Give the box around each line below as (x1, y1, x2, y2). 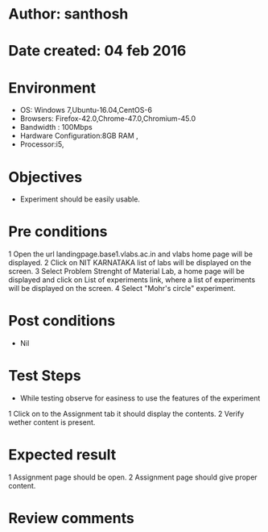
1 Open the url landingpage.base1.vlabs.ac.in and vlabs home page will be (8, 249, 254, 259)
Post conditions (8, 312, 116, 330)
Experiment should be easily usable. (19, 194, 141, 204)
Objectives (8, 168, 83, 186)
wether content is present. (8, 418, 96, 427)
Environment (8, 78, 97, 97)
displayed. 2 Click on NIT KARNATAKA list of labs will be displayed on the (8, 258, 252, 268)
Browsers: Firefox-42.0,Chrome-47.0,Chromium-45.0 (19, 114, 196, 123)
